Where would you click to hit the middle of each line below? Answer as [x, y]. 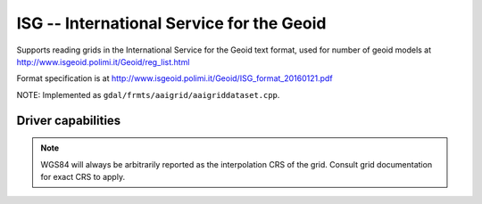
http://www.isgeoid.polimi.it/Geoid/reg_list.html [103, 61]
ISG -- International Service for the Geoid [171, 23]
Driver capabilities [69, 120]
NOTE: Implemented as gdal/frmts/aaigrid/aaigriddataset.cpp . [148, 94]
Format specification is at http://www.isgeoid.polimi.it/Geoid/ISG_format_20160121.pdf [175, 78]
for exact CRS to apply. [83, 176]
